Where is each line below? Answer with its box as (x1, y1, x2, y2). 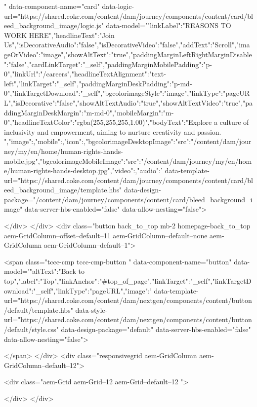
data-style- (75, 304, 108, 315)
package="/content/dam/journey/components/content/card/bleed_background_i (4, 194, 253, 204)
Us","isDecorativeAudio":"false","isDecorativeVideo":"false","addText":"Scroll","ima (4, 39, 250, 50)
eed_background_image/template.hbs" (4, 185, 122, 195)
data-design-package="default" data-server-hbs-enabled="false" (61, 324, 251, 334)
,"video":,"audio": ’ (110, 165, 163, 176)
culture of (219, 117, 249, 127)
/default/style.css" (4, 324, 59, 334)
